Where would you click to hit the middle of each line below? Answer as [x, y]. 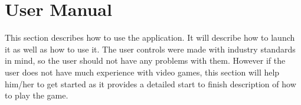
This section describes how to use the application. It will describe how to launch [150, 37]
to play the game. [37, 95]
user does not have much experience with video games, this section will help [142, 72]
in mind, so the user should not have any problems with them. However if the [145, 60]
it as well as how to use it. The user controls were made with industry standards [150, 49]
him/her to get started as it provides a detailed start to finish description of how [150, 83]
